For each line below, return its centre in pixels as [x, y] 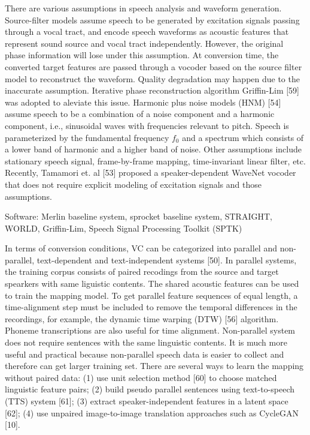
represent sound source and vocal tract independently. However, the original [144, 43]
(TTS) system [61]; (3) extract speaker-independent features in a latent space [147, 401]
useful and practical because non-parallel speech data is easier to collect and [145, 354]
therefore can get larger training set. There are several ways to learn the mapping [154, 366]
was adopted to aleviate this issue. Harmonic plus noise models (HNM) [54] [143, 102]
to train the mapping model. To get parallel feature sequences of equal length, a [151, 295]
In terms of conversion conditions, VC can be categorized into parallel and [141, 248]
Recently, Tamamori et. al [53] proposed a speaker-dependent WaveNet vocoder [151, 172]
